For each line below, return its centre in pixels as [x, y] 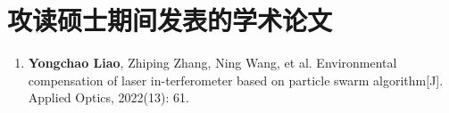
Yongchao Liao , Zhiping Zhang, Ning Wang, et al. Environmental [212, 63]
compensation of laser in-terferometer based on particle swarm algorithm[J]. [236, 80]
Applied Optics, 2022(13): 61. [108, 97]
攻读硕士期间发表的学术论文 [170, 20]
